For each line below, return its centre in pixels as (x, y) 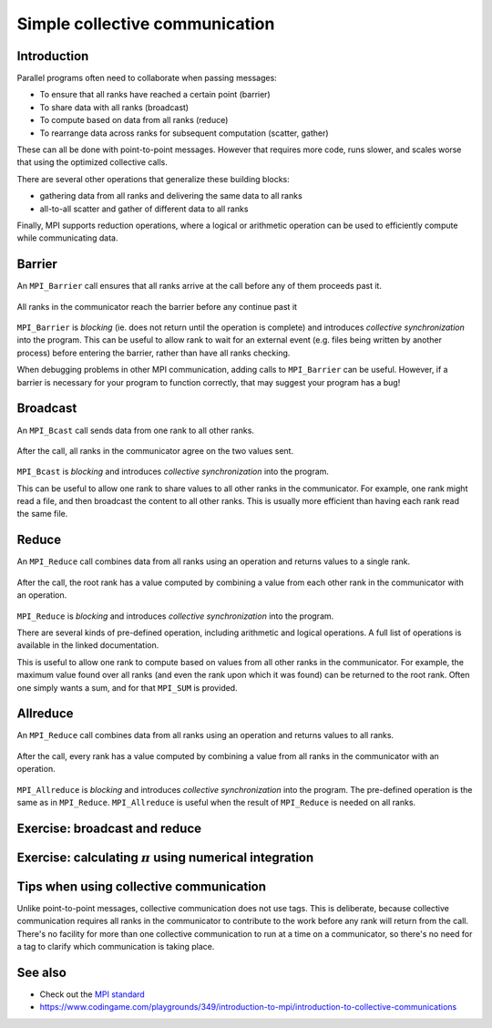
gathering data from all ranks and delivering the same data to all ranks (171, 196)
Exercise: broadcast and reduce (109, 828)
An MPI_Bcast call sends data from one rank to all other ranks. (136, 430)
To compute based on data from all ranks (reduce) (134, 120)
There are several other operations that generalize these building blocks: (154, 179)
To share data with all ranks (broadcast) (114, 107)
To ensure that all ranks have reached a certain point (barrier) (155, 95)
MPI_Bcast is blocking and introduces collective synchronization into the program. (173, 472)
